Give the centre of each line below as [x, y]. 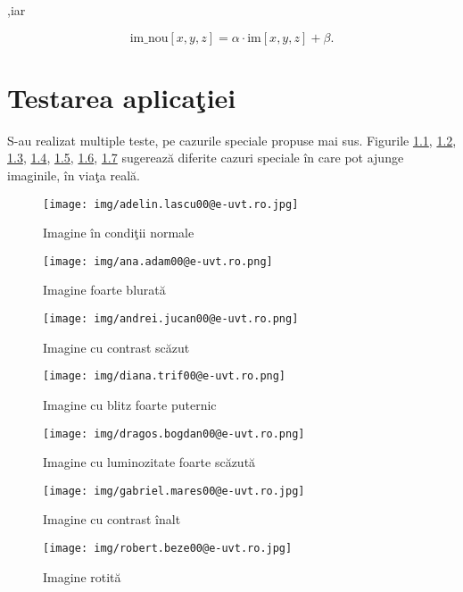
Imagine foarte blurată [104, 290]
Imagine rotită [82, 576]
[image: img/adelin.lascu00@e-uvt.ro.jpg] [171, 204]
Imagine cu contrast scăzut [116, 347]
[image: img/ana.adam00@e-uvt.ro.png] [158, 261]
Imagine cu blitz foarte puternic [130, 404]
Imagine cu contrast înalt [112, 519]
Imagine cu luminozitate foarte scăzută [149, 462]
